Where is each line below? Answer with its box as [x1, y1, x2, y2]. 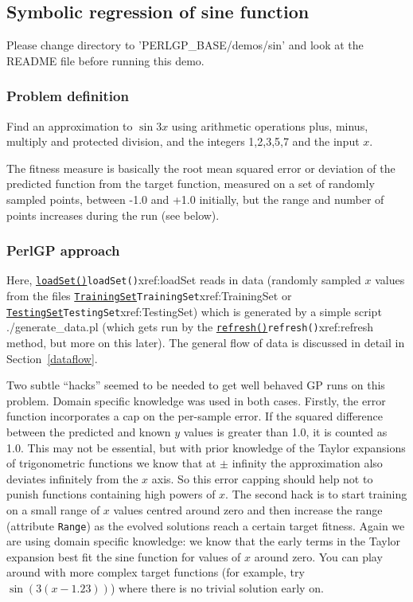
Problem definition [6, 86, 129, 106]
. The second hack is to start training [225, 486, 407, 502]
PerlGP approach [6, 240, 120, 260]
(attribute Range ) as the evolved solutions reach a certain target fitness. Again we [6, 517, 405, 534]
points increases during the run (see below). [6, 206, 220, 223]
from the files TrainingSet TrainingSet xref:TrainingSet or [6, 287, 292, 304]
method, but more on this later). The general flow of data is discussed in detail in [6, 334, 405, 351]
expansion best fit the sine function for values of [6, 548, 241, 565]
